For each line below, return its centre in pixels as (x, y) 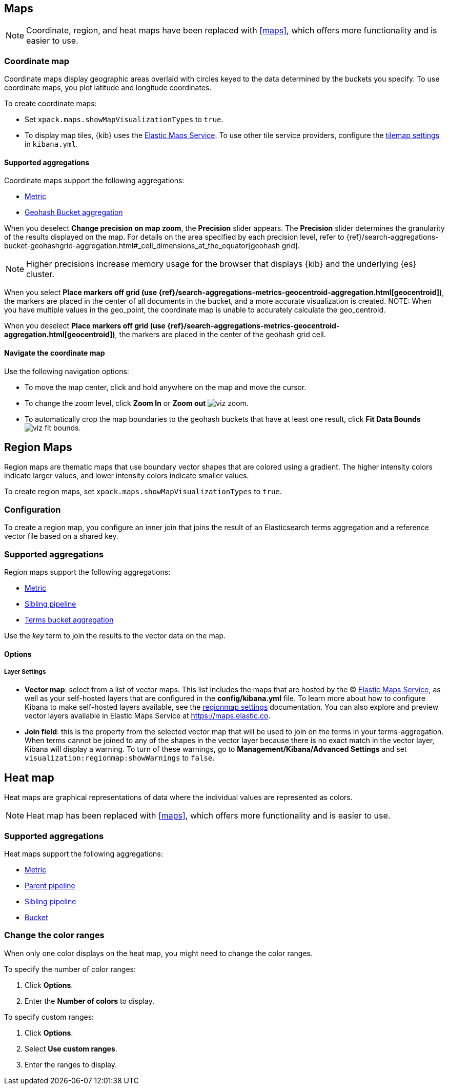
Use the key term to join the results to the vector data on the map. (115, 635)
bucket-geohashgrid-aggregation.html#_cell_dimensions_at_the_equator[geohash (142, 246)
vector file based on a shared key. (61, 536)
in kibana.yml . (51, 144)
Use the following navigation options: (67, 371)
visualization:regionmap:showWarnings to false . (120, 758)
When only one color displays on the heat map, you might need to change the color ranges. (159, 953)
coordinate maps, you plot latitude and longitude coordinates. (108, 88)
